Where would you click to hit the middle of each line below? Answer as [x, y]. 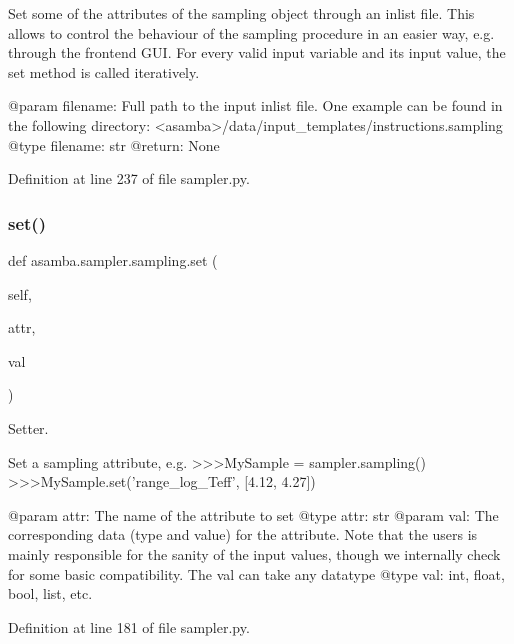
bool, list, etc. [50, 593]
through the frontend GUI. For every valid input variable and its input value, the [257, 52]
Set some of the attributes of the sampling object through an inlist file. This [241, 13]
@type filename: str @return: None [114, 144]
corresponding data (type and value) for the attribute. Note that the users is [243, 534]
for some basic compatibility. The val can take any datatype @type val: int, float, [256, 573]
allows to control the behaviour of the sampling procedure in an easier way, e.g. [251, 32]
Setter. [28, 427]
